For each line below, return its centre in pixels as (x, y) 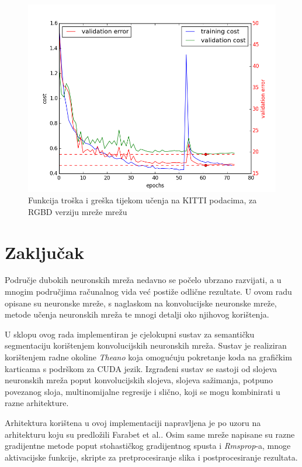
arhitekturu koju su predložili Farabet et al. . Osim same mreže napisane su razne (150, 434)
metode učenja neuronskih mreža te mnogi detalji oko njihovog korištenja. (137, 314)
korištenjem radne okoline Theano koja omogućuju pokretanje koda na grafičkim (148, 357)
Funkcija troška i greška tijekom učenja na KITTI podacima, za (143, 200)
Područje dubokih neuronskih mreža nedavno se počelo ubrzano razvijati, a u (143, 280)
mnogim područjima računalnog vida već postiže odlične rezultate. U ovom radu (148, 292)
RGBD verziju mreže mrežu (78, 211)
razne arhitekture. (37, 403)
